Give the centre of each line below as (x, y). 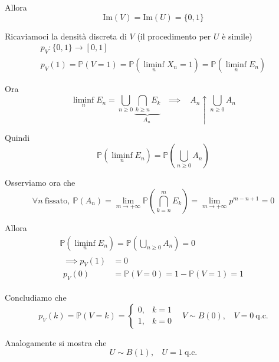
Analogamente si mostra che (56, 342)
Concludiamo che (36, 297)
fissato (56, 201)
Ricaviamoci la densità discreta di (66, 36)
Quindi (17, 137)
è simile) (237, 36)
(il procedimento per (174, 36)
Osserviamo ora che (40, 182)
